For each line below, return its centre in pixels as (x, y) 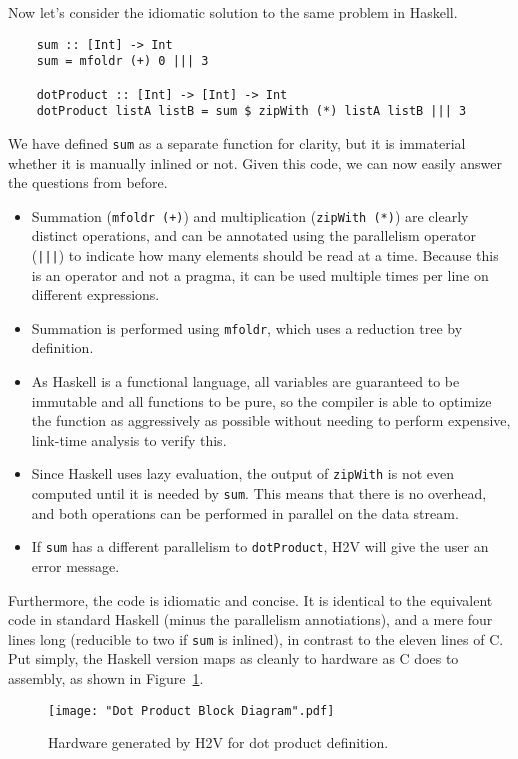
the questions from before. (88, 182)
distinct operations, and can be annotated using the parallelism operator (254, 235)
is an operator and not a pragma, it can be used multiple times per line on (260, 274)
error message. (75, 566)
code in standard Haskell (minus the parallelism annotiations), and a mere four (250, 619)
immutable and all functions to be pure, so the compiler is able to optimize (261, 400)
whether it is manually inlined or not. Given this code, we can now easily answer (255, 162)
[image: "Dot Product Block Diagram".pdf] (191, 710)
